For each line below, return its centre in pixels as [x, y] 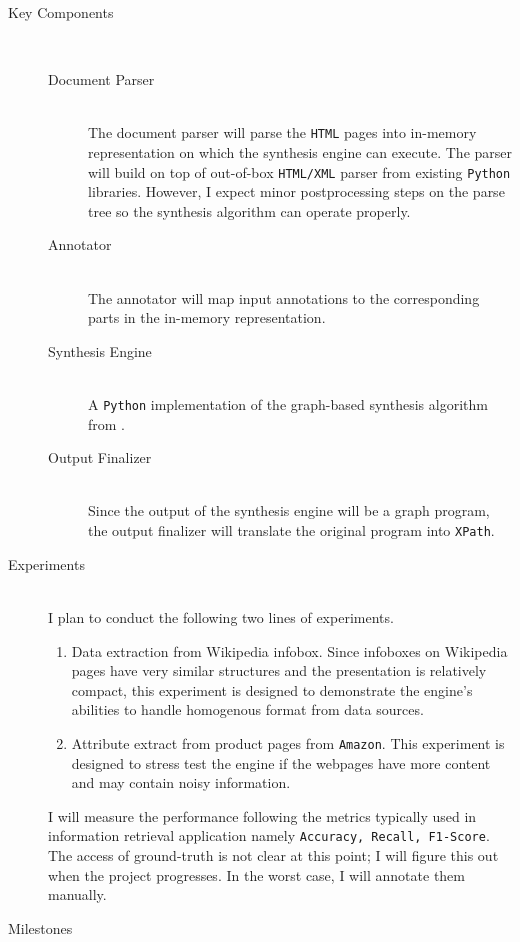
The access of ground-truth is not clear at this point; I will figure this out [273, 854]
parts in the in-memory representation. [207, 317]
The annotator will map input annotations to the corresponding [284, 297]
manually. [77, 894]
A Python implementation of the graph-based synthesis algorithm [288, 404]
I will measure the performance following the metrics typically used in [262, 815]
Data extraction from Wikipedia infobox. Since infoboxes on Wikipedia [289, 650]
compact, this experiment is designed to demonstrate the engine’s [272, 689]
